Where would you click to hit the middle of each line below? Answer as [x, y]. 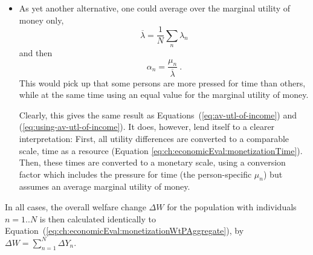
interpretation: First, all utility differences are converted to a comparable [154, 138]
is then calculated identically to [98, 218]
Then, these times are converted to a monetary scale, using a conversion [152, 162]
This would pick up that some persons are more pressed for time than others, [162, 82]
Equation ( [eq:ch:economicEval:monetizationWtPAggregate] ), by [124, 231]
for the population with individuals [232, 207]
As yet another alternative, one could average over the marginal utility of [155, 8]
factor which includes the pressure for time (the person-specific [135, 174]
